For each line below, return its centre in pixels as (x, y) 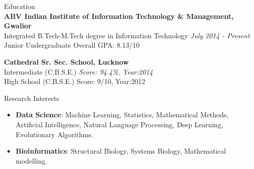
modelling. (32, 160)
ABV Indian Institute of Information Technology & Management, (119, 16)
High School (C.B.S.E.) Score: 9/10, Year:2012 (75, 81)
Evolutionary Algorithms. (54, 134)
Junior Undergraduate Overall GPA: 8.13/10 (72, 45)
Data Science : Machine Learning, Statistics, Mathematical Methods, (122, 115)
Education (20, 6)
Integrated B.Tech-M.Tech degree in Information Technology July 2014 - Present (127, 35)
